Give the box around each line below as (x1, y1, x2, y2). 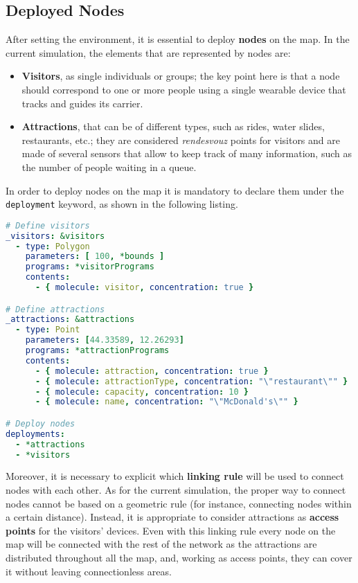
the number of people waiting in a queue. (21, 159, 197, 174)
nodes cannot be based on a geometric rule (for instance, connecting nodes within (6, 496, 352, 510)
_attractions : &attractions (6, 314, 135, 325)
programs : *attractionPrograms (25, 346, 170, 356)
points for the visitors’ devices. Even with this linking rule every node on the (6, 523, 336, 537)
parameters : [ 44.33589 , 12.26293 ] (25, 335, 184, 346)
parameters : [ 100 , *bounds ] (25, 251, 165, 262)
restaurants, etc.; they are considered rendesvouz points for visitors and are (21, 132, 340, 147)
